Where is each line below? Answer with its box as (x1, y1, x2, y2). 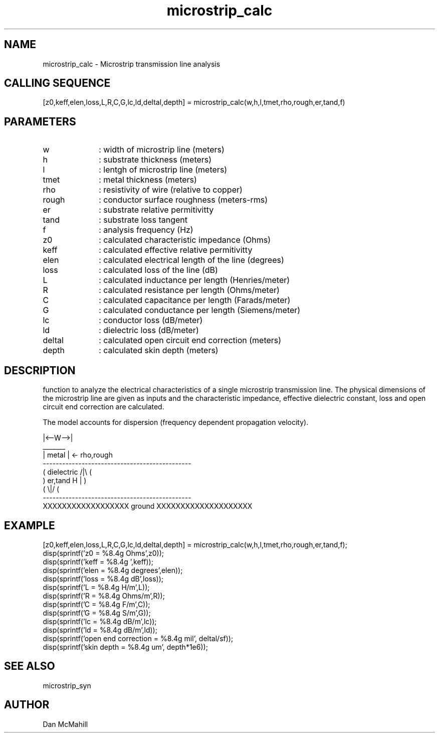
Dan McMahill (43, 719, 88, 728)
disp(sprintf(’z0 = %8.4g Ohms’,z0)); (43, 548, 164, 557)
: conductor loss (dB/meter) (99, 315, 203, 326)
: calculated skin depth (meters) (99, 345, 218, 356)
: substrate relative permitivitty (99, 205, 214, 215)
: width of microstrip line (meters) (99, 144, 225, 155)
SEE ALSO (4, 660, 55, 673)
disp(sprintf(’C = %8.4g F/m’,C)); (43, 600, 150, 609)
